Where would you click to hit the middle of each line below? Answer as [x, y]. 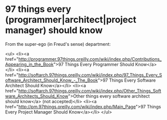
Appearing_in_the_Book [29, 64]
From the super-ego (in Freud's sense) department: [58, 44]
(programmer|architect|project [71, 20]
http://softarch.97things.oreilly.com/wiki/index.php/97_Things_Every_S [90, 75]
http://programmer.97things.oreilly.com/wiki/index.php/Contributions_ [90, 59]
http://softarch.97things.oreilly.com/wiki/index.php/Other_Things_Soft [90, 91]
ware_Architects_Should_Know [37, 96]
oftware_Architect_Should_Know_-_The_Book [52, 80]
